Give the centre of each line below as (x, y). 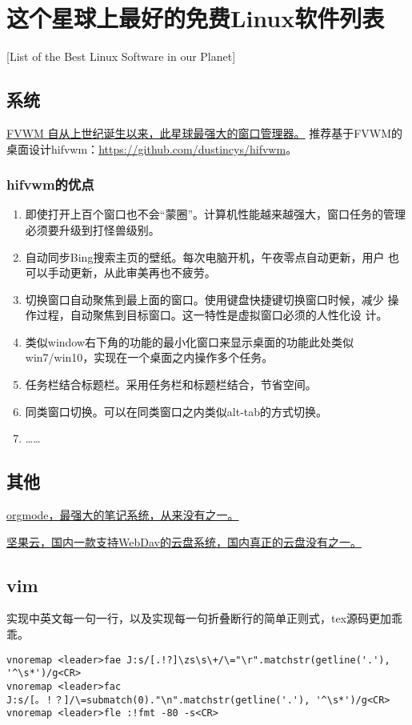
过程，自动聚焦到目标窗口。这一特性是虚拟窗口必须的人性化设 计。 (212, 315)
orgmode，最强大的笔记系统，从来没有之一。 (123, 515)
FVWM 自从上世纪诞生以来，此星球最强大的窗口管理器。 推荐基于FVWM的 (205, 132)
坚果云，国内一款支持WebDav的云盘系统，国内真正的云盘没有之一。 (184, 541)
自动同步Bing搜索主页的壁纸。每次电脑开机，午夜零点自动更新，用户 (205, 256)
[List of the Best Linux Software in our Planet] (121, 56)
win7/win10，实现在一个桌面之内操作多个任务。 (149, 357)
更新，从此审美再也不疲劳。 (143, 272)
